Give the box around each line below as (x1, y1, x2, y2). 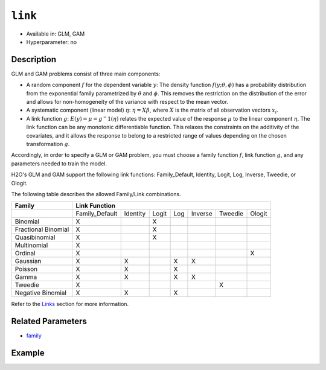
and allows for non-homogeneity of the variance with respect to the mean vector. (26, 98, 229, 106)
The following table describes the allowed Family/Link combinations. (11, 190, 181, 197)
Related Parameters (11, 316, 88, 327)
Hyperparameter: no (26, 38, 77, 45)
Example (11, 348, 45, 359)
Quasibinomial (14, 233, 56, 241)
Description (11, 54, 57, 65)
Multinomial (14, 241, 48, 250)
